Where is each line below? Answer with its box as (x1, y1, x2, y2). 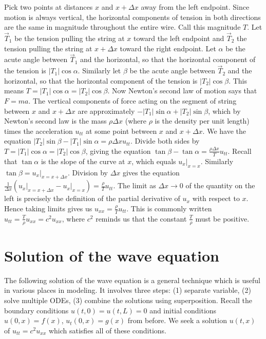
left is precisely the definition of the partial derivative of (4, 193, 180, 204)
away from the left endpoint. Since (141, 2, 250, 12)
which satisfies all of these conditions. (48, 325, 166, 335)
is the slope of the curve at (41, 155, 125, 166)
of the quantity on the (185, 180, 255, 191)
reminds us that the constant (96, 213, 187, 224)
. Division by (67, 167, 108, 177)
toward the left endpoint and (133, 33, 224, 43)
